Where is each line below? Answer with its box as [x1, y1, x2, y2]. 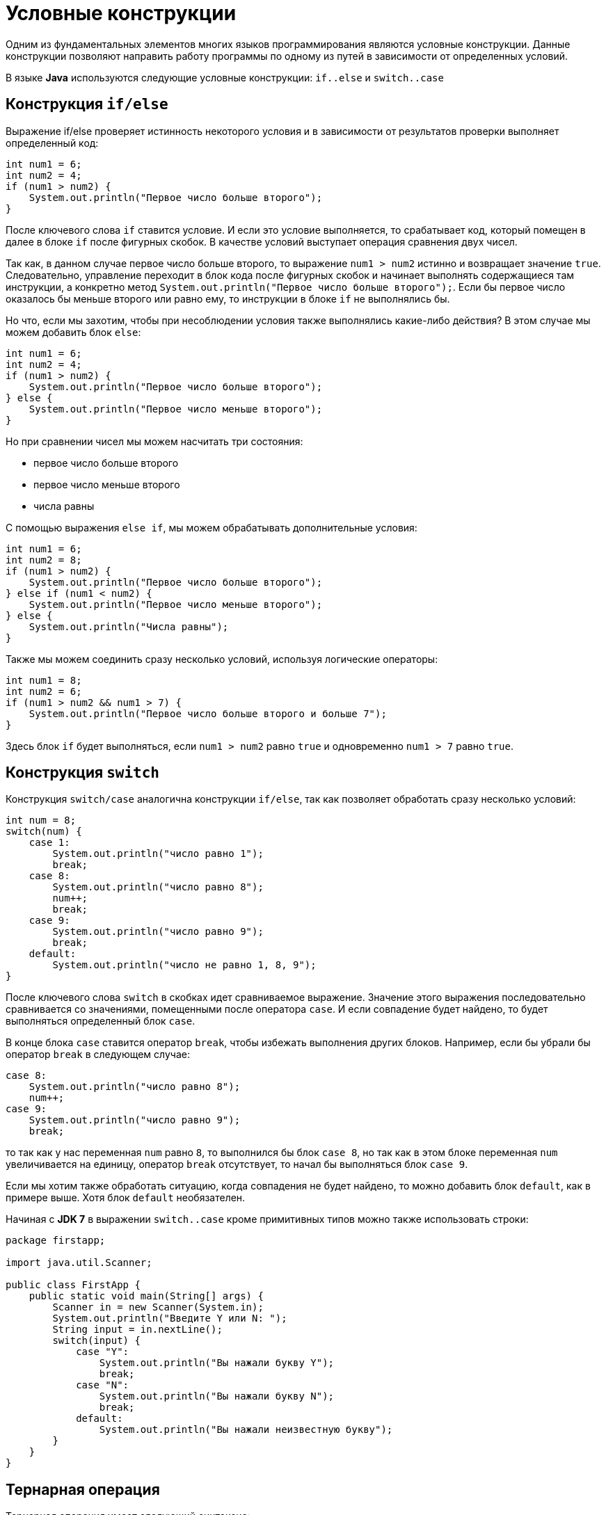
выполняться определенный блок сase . [6, 1015, 196, 1027]
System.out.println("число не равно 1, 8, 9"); [52, 959, 317, 971]
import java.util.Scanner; [6, 1257, 152, 1269]
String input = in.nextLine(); [52, 1324, 223, 1336]
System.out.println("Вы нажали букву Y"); [99, 1357, 335, 1369]
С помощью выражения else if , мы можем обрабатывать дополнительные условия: [6, 521, 417, 534]
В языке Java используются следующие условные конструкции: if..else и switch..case [6, 71, 444, 83]
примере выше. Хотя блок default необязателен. [6, 1192, 246, 1204]
